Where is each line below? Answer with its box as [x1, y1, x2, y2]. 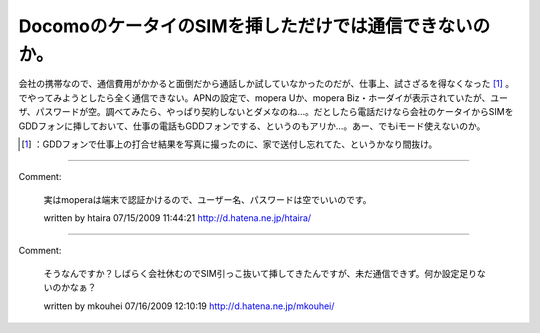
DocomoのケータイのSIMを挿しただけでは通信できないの [18, 15, 491, 37]
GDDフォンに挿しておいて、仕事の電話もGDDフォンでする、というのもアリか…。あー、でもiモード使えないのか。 [18, 120, 486, 132]
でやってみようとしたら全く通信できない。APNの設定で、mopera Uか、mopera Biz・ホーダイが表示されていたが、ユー [18, 91, 509, 104]
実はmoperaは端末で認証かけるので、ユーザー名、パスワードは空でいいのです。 [43, 193, 372, 205]
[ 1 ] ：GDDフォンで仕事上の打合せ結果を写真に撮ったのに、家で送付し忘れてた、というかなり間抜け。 [21, 138, 438, 150]
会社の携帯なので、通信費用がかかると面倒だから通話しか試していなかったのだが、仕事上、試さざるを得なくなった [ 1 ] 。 [18, 78, 515, 90]
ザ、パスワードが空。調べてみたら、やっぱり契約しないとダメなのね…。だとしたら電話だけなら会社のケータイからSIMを [18, 106, 514, 118]
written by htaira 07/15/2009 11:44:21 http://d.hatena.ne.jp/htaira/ [43, 212, 312, 224]
